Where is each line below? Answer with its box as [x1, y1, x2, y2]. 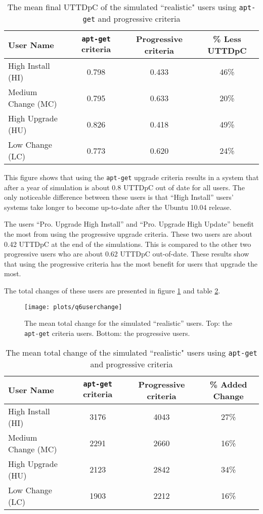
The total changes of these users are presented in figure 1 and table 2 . [4, 285, 221, 295]
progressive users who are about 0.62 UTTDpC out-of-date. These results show [4, 248, 249, 259]
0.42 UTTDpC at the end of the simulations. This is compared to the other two [4, 238, 251, 249]
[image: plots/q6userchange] [24, 303, 122, 311]
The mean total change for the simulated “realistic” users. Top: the [24, 318, 233, 328]
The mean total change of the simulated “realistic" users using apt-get [6, 346, 257, 358]
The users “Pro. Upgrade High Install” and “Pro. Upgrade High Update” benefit [4, 219, 254, 229]
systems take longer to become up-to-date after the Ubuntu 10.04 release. [4, 201, 232, 212]
